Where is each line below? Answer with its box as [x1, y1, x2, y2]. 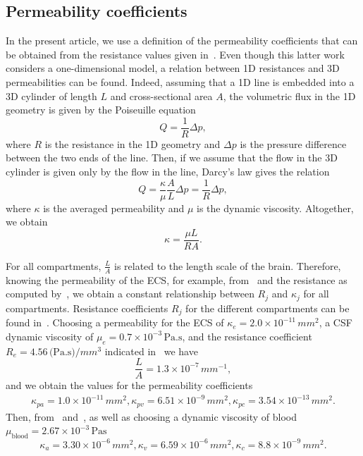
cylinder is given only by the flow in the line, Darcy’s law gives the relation [6, 164, 330, 179]
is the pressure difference [240, 136, 347, 151]
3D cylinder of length [6, 88, 97, 103]
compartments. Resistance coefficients [6, 300, 168, 315]
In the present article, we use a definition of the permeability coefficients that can [6, 33, 358, 48]
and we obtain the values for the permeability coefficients [6, 378, 253, 393]
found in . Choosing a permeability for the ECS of [6, 315, 224, 330]
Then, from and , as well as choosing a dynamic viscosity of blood [6, 409, 297, 424]
